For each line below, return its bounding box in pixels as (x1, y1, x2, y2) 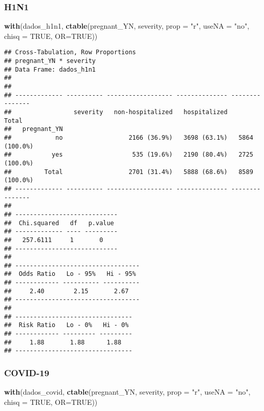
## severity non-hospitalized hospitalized (4, 109, 228, 116)
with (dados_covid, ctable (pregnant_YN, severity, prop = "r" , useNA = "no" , (4, 386, 251, 397)
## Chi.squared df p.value (4, 219, 114, 227)
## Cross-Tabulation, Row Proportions (4, 49, 136, 56)
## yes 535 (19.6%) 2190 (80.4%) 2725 (4, 151, 253, 159)
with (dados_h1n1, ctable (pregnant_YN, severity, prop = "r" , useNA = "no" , (4, 20, 250, 31)
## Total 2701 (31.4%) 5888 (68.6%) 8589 (4, 168, 253, 176)
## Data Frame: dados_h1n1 (4, 66, 96, 73)
